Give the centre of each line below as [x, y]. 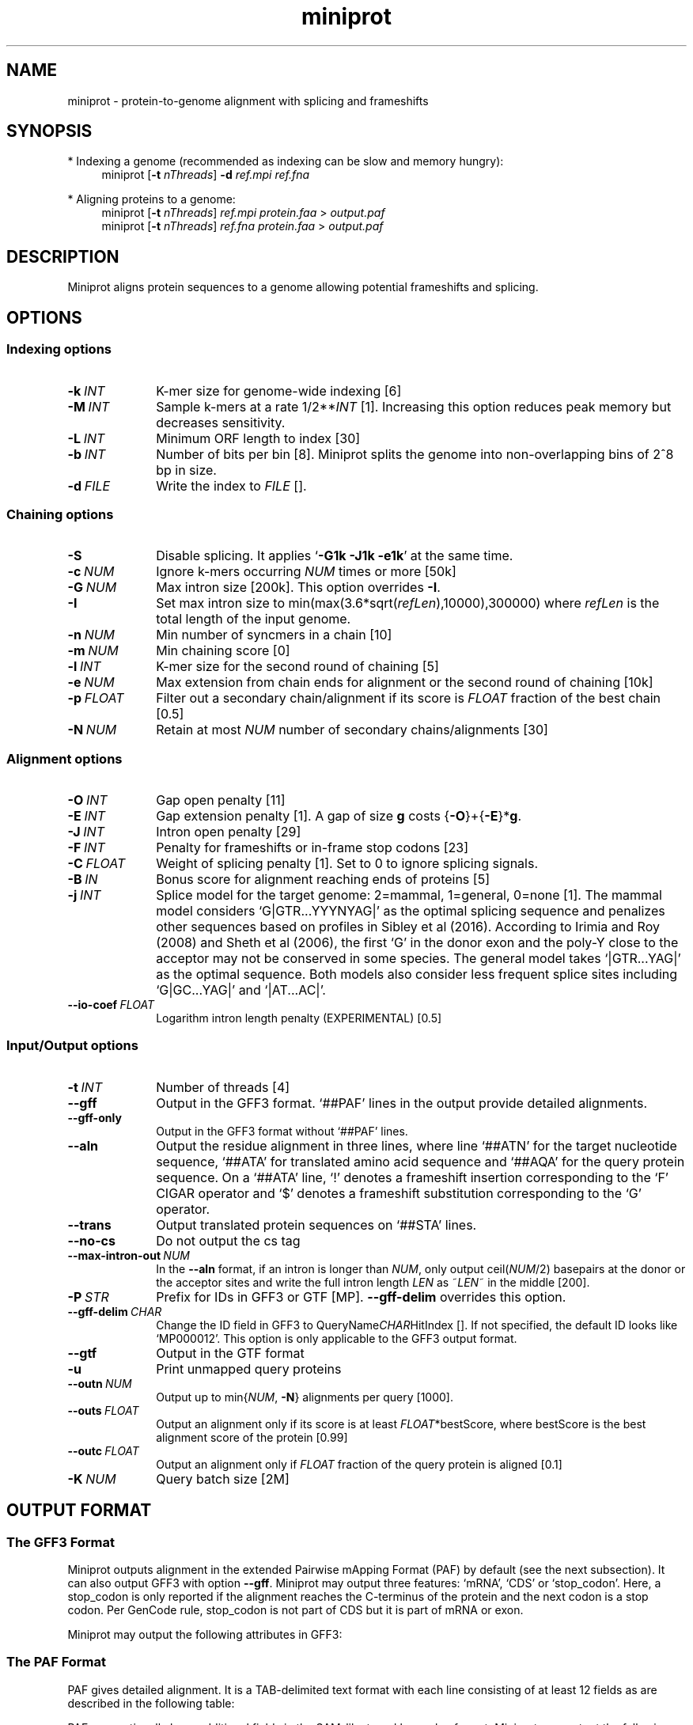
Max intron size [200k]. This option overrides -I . [298, 588]
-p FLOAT [96, 698]
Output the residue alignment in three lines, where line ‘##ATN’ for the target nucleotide [417, 1145]
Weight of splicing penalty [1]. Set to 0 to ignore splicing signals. [347, 863]
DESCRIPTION [63, 256]
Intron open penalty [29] [229, 832]
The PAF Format [57, 1662]
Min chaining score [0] [223, 651]
